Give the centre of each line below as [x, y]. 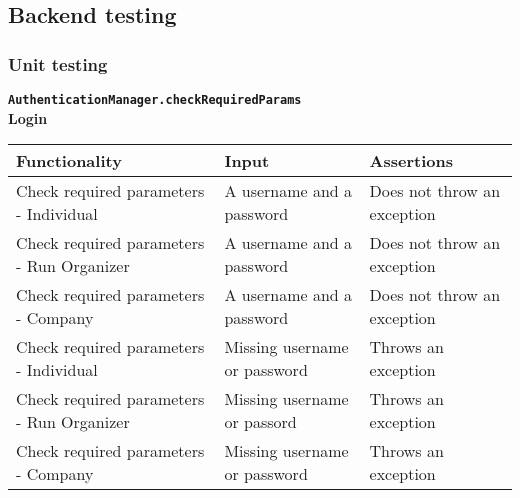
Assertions [411, 161]
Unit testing [58, 63]
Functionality [69, 161]
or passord [260, 422]
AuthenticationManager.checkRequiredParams [155, 100]
